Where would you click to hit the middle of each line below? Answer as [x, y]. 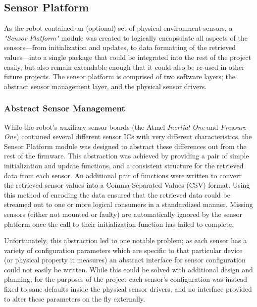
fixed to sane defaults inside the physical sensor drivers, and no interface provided [128, 289]
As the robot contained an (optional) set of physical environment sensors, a [118, 28]
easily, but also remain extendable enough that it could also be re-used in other [124, 67]
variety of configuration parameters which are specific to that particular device [123, 250]
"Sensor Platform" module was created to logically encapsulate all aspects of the [126, 37]
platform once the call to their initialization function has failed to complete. [119, 224]
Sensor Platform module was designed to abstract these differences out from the [125, 146]
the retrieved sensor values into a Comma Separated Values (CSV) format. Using [127, 185]
